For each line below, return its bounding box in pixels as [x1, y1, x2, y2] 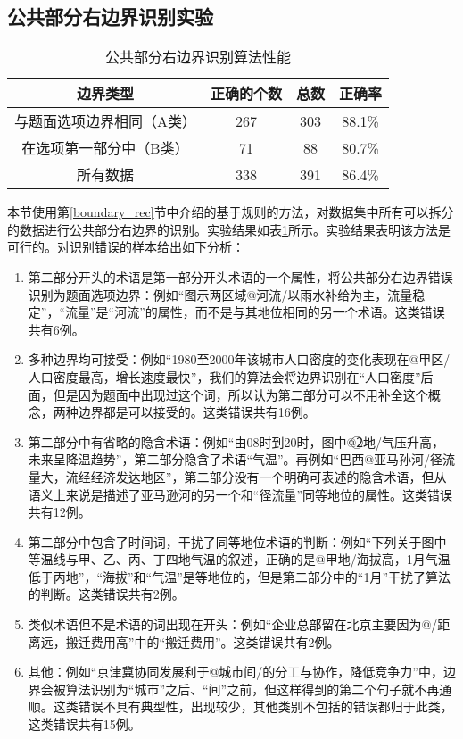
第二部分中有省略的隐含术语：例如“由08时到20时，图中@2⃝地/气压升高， [28, 432, 445, 451]
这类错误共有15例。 [28, 715, 141, 734]
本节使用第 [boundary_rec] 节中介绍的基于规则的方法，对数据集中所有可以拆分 [7, 203, 454, 221]
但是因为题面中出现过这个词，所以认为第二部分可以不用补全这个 [53, 385, 428, 403]
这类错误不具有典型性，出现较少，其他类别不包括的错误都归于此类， [53, 697, 453, 716]
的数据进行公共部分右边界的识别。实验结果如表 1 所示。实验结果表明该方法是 [7, 220, 451, 238]
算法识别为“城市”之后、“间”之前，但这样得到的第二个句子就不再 [65, 679, 440, 698]
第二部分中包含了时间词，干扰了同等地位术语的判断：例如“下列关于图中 [28, 532, 447, 551]
